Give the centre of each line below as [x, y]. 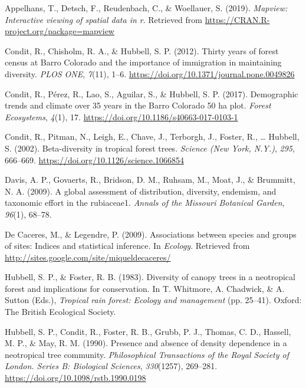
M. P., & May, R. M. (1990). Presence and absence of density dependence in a [146, 343]
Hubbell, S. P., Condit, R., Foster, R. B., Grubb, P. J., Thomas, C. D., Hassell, [148, 331]
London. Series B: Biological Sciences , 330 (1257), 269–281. [111, 366]
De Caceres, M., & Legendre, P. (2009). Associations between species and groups [151, 234]
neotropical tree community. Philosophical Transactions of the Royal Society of [147, 354]
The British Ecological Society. [60, 312]
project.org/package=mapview [60, 31]
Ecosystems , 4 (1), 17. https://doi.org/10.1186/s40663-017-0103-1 [121, 116]
